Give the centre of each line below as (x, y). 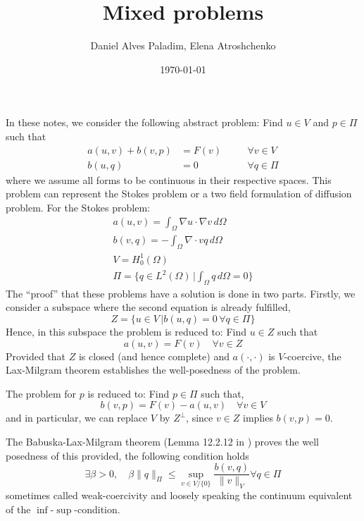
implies (258, 418)
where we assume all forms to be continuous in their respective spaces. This (169, 179)
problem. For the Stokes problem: (78, 207)
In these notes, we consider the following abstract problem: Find (144, 122)
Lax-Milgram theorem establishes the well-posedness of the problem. (153, 370)
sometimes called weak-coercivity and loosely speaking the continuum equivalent (179, 495)
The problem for (41, 393)
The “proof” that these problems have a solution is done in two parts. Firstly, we (181, 293)
